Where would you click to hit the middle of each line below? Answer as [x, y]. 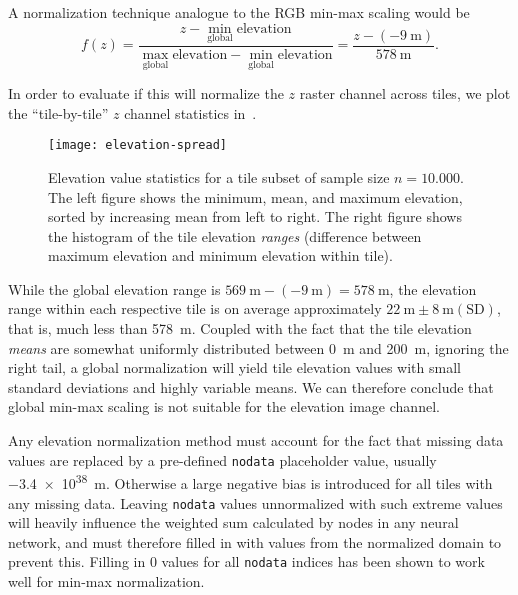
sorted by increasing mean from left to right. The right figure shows [255, 216]
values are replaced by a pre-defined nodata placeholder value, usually [222, 459]
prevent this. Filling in [77, 561]
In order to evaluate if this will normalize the [146, 93]
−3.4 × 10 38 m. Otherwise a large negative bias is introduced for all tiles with [250, 481]
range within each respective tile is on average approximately [195, 308]
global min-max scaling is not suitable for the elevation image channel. [224, 406]
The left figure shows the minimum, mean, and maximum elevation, [255, 196]
